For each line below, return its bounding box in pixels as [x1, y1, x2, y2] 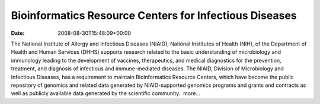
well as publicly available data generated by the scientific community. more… [11, 90, 201, 97]
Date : [11, 30, 25, 37]
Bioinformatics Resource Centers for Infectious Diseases [11, 9, 297, 22]
